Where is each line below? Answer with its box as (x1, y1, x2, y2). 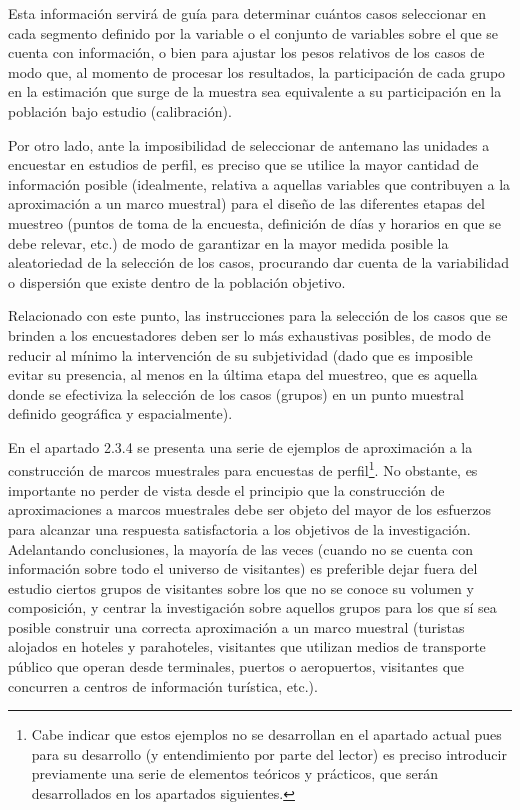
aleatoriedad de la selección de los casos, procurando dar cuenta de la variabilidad (8, 252, 510, 273)
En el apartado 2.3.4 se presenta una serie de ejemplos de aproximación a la (8, 436, 473, 457)
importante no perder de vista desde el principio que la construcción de (8, 479, 445, 500)
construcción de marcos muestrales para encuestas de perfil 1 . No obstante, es (8, 457, 478, 481)
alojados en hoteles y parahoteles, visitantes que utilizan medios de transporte (8, 636, 486, 657)
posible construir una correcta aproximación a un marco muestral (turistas (8, 616, 465, 637)
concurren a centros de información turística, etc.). (8, 675, 318, 696)
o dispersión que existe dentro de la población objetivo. (8, 271, 346, 292)
